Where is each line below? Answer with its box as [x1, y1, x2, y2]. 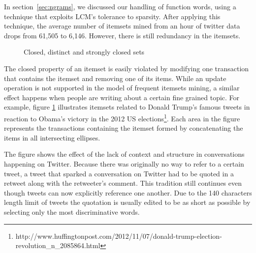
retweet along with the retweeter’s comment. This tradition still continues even [4, 178, 242, 188]
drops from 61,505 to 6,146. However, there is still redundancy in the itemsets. [4, 30, 241, 40]
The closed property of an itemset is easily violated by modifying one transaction [4, 63, 249, 73]
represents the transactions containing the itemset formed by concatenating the [4, 123, 243, 133]
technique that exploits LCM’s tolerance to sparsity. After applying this [4, 11, 221, 21]
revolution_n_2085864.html [15, 240, 100, 251]
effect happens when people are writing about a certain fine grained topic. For [4, 92, 240, 102]
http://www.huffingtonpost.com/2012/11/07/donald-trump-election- [15, 230, 222, 241]
